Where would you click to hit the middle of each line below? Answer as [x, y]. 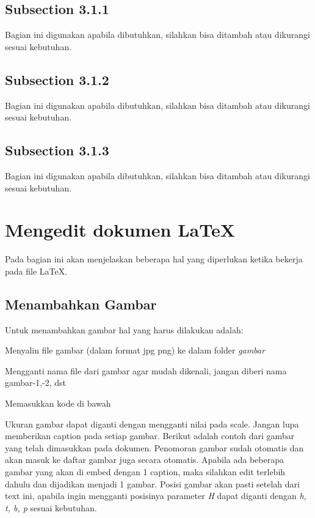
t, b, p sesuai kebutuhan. [51, 507]
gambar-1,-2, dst [36, 383]
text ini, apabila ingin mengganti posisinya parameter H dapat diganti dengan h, [156, 496]
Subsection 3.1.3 [57, 150]
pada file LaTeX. [36, 271]
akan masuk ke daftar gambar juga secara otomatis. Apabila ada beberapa [144, 460]
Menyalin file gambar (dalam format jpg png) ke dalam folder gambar [135, 350]
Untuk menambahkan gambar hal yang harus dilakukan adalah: [124, 329]
